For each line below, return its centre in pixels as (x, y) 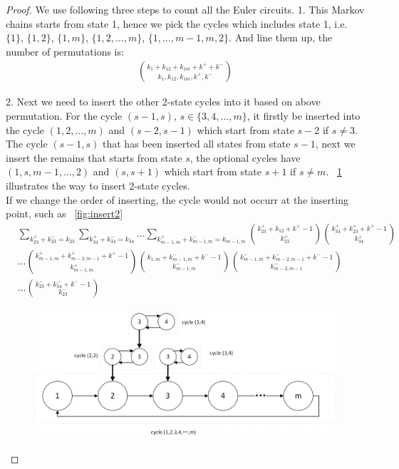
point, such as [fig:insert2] (64, 213)
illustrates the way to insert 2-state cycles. (98, 185)
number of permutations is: (65, 51)
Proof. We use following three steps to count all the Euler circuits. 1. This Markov (185, 9)
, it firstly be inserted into (304, 115)
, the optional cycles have (245, 157)
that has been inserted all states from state (197, 144)
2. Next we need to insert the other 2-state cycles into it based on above (163, 102)
